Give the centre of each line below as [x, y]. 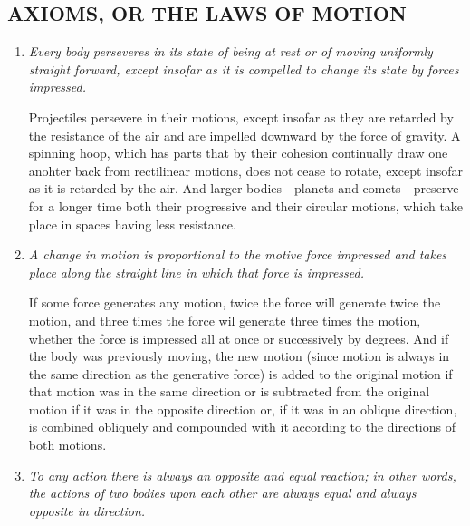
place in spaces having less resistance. [132, 224]
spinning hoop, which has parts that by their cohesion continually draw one [238, 153]
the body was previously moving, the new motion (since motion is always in [239, 356]
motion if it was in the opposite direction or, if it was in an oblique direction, [243, 409]
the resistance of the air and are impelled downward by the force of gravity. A [245, 135]
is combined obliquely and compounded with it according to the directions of [242, 427]
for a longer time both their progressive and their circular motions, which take [246, 205]
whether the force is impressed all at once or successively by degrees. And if [239, 338]
